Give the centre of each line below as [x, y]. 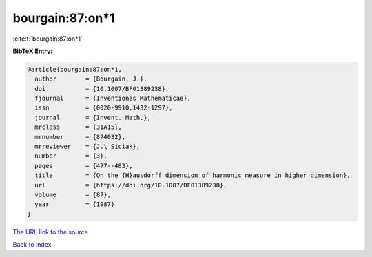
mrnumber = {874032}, [80, 137]
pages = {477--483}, [84, 166]
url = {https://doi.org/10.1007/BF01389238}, [131, 185]
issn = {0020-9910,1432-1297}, [104, 108]
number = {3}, [71, 156]
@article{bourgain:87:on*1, [74, 69]
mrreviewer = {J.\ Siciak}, [87, 147]
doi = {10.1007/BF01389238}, [102, 89]
